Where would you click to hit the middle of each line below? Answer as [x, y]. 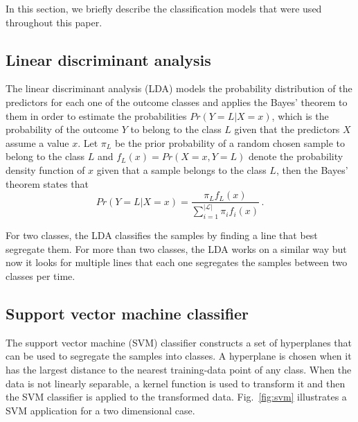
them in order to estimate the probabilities [96, 115]
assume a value [37, 142]
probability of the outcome [62, 129]
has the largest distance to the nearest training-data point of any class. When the [179, 370]
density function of [45, 169]
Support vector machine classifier [127, 314]
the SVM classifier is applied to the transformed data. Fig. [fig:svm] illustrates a [176, 397]
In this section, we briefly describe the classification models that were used [164, 8]
